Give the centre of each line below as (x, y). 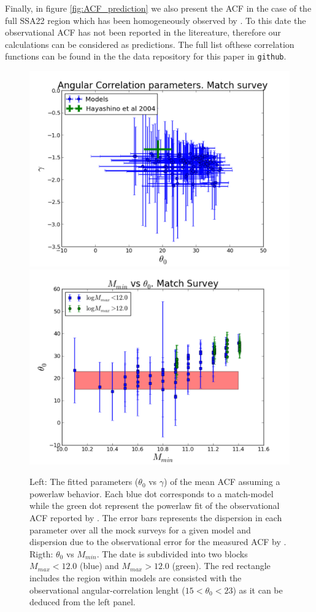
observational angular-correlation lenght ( (107, 590)
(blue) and (99, 566)
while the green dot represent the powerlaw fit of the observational (155, 505)
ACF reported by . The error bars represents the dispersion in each (156, 517)
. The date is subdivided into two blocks (172, 553)
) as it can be (258, 590)
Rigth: (41, 553)
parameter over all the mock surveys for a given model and (140, 529)
